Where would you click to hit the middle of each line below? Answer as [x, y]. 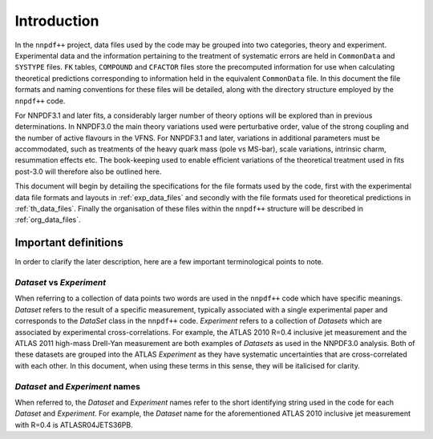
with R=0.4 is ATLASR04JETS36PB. [74, 425]
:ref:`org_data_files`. [48, 219]
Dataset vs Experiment [61, 283]
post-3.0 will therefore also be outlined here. [88, 171]
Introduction [57, 21]
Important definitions [69, 243]
